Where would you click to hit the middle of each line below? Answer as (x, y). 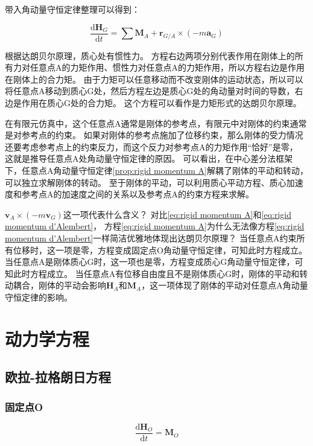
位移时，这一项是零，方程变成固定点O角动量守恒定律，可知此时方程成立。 (160, 250)
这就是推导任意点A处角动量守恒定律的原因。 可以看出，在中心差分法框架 (149, 158)
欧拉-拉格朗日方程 (58, 377)
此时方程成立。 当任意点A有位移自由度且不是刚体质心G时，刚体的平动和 (156, 273)
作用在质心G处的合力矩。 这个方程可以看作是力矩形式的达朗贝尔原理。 (161, 103)
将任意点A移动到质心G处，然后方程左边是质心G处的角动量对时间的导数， (150, 91)
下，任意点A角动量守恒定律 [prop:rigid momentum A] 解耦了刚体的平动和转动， (156, 170)
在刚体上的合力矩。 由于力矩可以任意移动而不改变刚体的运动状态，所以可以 (154, 79)
